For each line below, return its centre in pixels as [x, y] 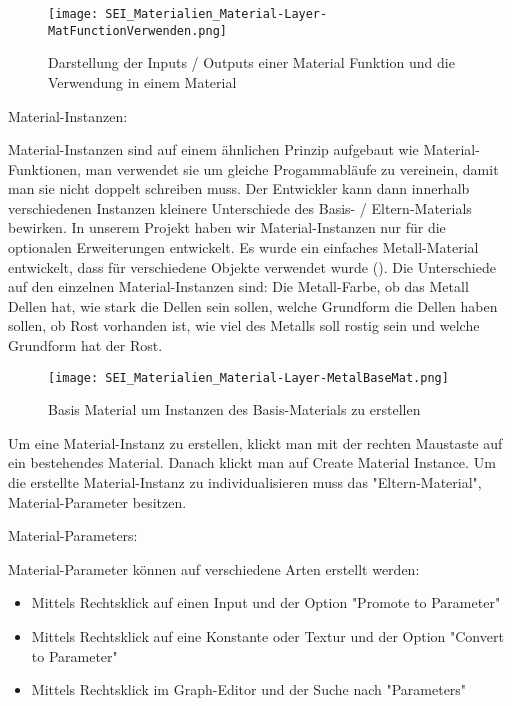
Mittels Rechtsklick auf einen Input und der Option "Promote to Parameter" [266, 602]
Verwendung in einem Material [142, 81]
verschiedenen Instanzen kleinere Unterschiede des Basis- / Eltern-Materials [240, 207]
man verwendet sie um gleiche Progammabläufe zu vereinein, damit [292, 168]
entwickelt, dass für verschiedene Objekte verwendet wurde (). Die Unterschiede [252, 266]
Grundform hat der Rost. [85, 345]
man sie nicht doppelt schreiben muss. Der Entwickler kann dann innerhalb [239, 188]
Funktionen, [44, 168]
